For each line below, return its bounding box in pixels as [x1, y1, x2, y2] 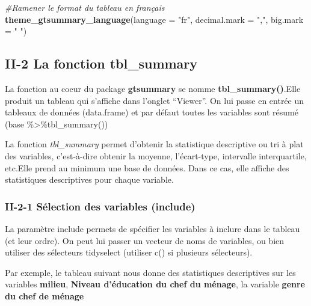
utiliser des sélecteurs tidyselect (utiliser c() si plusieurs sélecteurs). [5, 246, 253, 259]
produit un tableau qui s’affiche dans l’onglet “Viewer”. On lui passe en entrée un [5, 94, 304, 106]
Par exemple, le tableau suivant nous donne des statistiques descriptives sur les [5, 266, 296, 278]
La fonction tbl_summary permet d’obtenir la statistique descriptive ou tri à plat [5, 138, 304, 150]
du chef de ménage [5, 289, 84, 302]
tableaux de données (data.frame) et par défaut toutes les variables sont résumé [5, 106, 298, 118]
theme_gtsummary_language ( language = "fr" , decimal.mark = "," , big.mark [5, 13, 304, 25]
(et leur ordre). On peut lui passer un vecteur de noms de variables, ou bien [5, 234, 285, 246]
